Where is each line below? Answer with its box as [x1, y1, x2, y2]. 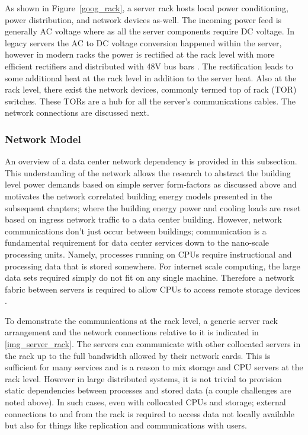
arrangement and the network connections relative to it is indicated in [5, 326, 259, 338]
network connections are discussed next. [5, 106, 149, 119]
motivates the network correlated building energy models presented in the [5, 189, 272, 202]
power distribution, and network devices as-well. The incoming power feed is [5, 13, 282, 26]
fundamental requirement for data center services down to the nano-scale [5, 236, 269, 249]
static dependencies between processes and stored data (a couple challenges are [5, 384, 291, 396]
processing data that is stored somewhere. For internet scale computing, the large [5, 259, 300, 272]
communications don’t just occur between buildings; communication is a [5, 224, 267, 237]
